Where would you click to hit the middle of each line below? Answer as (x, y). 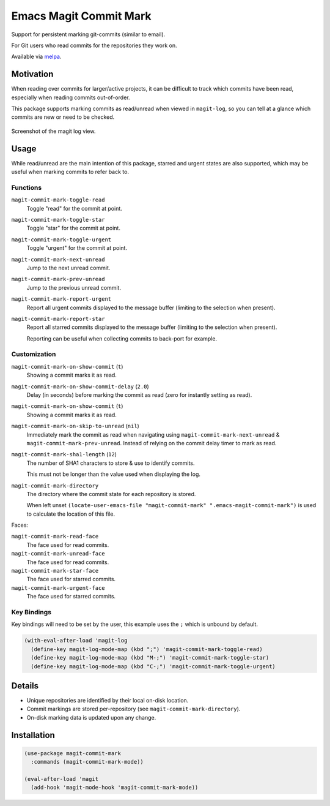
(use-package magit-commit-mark (73, 753)
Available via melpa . (36, 57)
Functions (27, 187)
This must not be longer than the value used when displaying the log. (114, 474)
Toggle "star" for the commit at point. (73, 228)
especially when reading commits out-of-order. (71, 97)
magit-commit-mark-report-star (58, 319)
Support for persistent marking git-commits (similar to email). (88, 34)
